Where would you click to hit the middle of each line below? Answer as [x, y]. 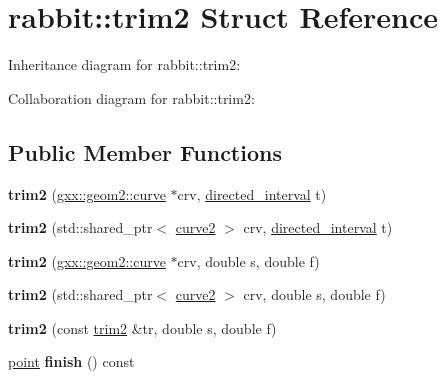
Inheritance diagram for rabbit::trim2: [124, 64]
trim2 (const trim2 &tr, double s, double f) [142, 327]
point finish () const [71, 361]
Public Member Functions [145, 151]
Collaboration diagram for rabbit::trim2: [131, 97]
